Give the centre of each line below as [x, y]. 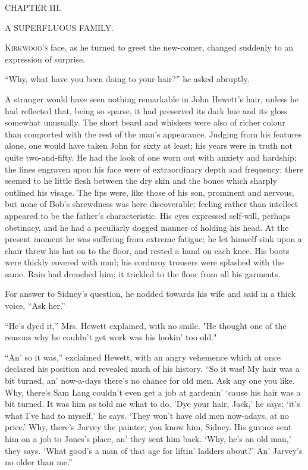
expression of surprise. [45, 59]
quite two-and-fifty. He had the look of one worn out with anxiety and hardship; [151, 157]
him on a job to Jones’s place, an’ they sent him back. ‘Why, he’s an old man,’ [148, 438]
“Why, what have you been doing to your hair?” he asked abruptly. [127, 79]
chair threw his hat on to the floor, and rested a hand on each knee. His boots [147, 250]
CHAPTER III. [33, 7]
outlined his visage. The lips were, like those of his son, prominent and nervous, [150, 192]
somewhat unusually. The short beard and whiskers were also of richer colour [145, 122]
